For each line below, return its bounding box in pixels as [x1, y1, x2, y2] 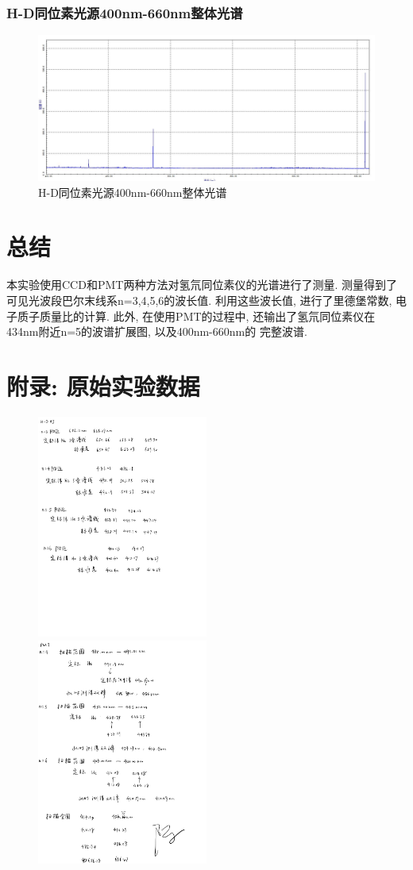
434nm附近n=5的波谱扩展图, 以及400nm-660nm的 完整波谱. [6, 323, 307, 340]
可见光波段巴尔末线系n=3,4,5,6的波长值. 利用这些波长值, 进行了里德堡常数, [6, 291, 392, 308]
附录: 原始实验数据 [6, 369, 200, 402]
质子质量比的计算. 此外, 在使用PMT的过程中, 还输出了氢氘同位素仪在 [17, 307, 376, 324]
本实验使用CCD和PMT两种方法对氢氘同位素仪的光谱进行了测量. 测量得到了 [6, 276, 397, 293]
